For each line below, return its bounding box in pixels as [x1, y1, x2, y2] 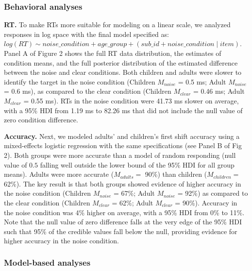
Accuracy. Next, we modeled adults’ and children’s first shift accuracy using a [4, 131, 240, 141]
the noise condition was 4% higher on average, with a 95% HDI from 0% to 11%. [4, 207, 245, 217]
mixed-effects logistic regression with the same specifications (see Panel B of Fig [4, 140, 242, 151]
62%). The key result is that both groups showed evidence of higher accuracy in [4, 178, 241, 188]
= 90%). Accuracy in [175, 197, 237, 207]
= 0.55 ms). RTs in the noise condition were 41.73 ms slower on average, [23, 95, 239, 105]
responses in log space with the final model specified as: [4, 29, 169, 39]
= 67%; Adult [113, 188, 155, 198]
